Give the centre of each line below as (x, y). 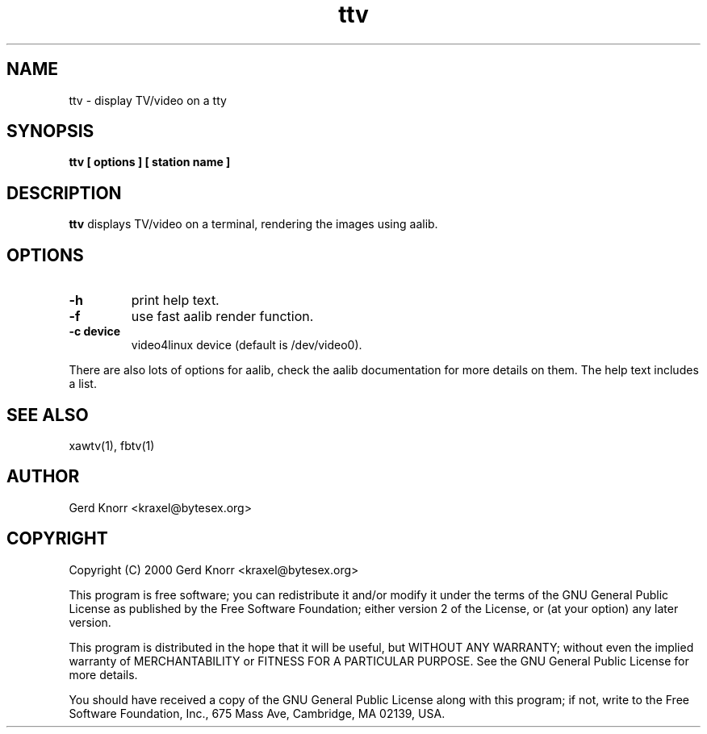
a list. (83, 384)
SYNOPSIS (50, 131)
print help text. (175, 300)
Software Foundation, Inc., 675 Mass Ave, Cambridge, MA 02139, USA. (257, 713)
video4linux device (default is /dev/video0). (247, 345)
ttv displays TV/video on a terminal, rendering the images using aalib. (253, 224)
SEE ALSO (48, 415)
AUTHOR (43, 477)
